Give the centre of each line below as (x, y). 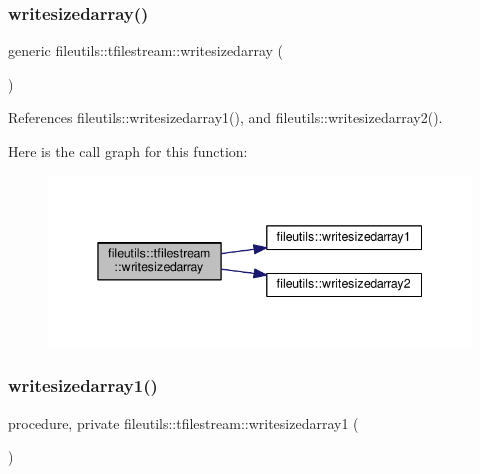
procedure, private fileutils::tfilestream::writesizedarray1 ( (183, 422)
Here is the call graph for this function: (128, 151)
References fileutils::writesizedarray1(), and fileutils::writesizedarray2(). (225, 117)
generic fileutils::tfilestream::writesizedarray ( (145, 50)
